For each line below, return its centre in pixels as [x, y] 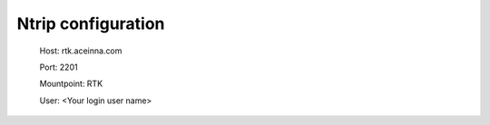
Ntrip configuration [91, 24]
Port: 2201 [59, 67]
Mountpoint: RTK [71, 84]
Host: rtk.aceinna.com [81, 51]
